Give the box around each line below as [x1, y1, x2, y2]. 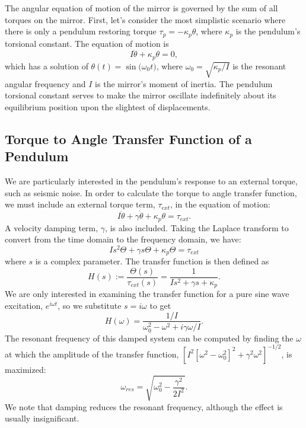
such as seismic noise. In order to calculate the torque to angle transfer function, [5, 186, 297, 199]
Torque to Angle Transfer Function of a [5, 129, 252, 148]
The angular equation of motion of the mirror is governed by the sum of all [5, 2, 278, 14]
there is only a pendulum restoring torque [5, 25, 157, 37]
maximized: [5, 363, 46, 375]
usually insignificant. [5, 412, 79, 424]
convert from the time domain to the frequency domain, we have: [5, 233, 241, 245]
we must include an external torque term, [5, 198, 155, 210]
